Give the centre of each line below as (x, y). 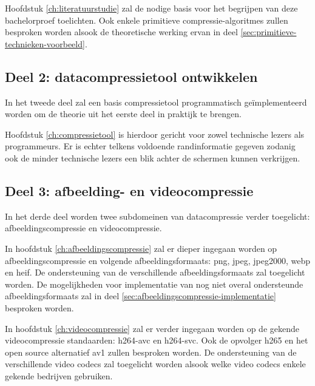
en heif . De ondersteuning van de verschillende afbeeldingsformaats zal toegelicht (155, 272)
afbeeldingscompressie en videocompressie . (83, 228)
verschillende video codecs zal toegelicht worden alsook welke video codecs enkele (155, 364)
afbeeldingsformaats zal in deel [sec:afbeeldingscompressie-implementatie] (141, 296)
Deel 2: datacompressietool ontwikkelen (131, 76)
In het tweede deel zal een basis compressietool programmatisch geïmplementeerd (156, 102)
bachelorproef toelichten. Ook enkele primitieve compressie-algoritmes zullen (147, 20)
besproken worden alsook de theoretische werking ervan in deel (121, 32)
